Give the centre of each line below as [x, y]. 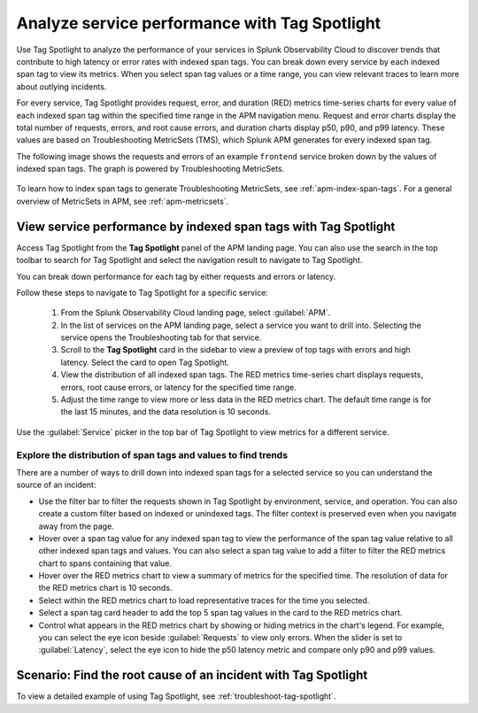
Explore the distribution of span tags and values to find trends [152, 454]
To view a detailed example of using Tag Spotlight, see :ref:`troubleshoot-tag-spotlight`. [176, 696]
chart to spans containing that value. [105, 563]
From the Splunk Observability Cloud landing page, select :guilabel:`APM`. [196, 313]
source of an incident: [56, 485]
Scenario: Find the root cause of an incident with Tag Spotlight [192, 675]
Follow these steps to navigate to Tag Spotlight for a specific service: [143, 292]
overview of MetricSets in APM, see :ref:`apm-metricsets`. [123, 201]
